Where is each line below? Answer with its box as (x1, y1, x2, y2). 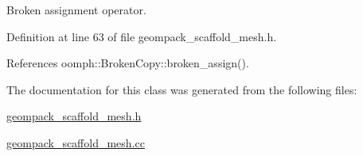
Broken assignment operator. (6, 2, 146, 17)
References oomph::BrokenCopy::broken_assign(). (6, 55, 249, 71)
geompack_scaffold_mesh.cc (6, 134, 145, 150)
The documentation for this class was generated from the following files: (6, 81, 357, 97)
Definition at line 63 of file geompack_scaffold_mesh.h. (6, 28, 277, 44)
